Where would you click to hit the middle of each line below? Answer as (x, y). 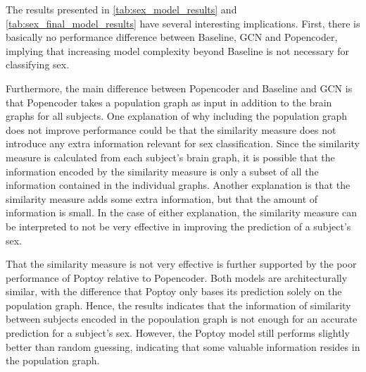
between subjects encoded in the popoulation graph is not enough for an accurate (182, 319)
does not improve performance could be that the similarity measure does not (171, 129)
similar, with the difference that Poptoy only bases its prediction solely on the (174, 291)
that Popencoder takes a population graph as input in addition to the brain (169, 102)
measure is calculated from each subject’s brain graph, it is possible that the (170, 157)
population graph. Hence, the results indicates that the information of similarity (178, 305)
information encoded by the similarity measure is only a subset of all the (162, 171)
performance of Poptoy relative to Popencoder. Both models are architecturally (177, 277)
